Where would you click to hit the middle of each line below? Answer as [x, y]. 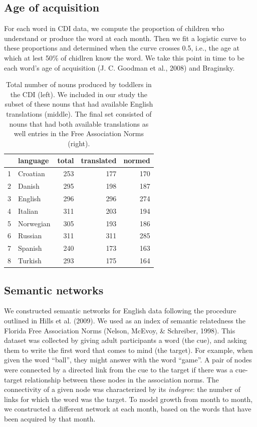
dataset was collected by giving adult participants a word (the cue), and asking [125, 340]
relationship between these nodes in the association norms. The [122, 379]
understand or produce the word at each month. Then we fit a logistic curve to [125, 38]
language [34, 160]
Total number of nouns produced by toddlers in [79, 84]
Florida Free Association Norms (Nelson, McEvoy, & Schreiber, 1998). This [120, 330]
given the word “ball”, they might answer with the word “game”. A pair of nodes [128, 360]
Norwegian [34, 223]
